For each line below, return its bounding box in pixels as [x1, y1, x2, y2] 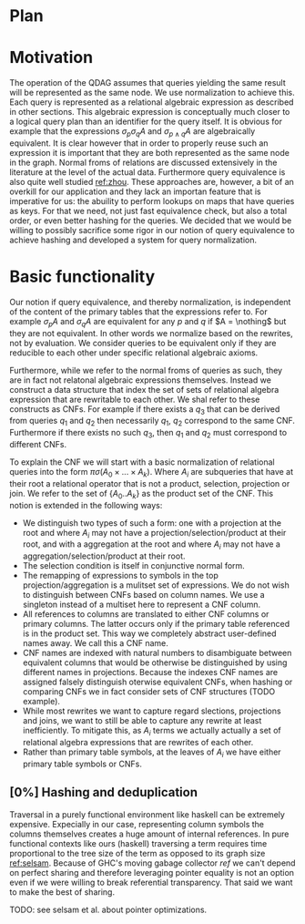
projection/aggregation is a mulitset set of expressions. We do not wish [22, 580, 290, 590]
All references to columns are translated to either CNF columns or [22, 609, 269, 620]
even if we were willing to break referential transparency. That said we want [9, 877, 293, 888]
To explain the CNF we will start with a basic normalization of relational [9, 457, 275, 467]
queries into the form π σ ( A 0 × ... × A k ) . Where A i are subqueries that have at [9, 467, 294, 479]
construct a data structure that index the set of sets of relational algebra [9, 384, 280, 395]
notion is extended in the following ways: [9, 499, 163, 510]
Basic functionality [9, 266, 156, 287]
